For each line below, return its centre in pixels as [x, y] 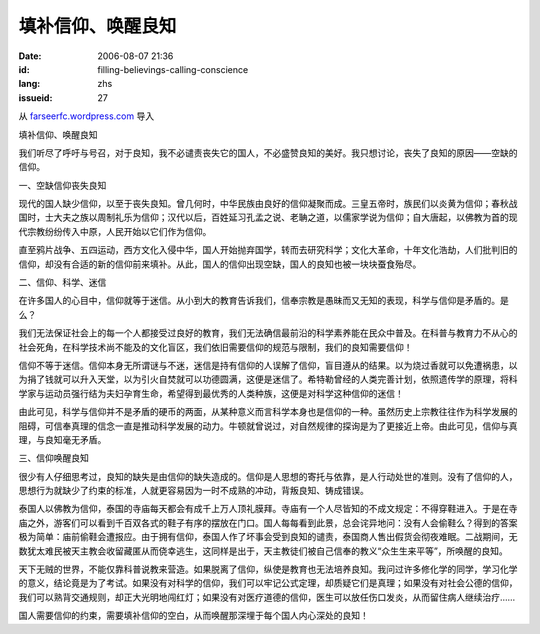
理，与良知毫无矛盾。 [62, 439]
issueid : [35, 97]
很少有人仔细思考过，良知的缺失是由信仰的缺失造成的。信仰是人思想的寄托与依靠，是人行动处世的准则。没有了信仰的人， [268, 476]
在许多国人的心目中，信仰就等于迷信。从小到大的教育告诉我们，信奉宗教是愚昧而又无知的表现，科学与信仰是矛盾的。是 [263, 301]
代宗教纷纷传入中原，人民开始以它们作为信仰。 [115, 231]
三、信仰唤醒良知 [53, 458]
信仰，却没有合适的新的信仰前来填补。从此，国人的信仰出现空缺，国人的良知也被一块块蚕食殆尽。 [220, 264]
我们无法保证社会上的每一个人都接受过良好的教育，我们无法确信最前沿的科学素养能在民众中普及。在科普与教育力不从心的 [268, 333]
